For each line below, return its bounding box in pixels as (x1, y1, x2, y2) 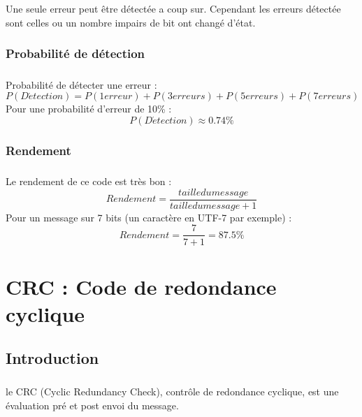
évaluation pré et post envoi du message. (6, 397, 179, 412)
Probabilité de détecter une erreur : (6, 77, 157, 92)
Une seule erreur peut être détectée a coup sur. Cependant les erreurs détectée (6, 1, 341, 16)
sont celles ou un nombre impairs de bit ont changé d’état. (6, 15, 256, 29)
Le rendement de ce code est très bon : (6, 174, 172, 189)
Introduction (6, 347, 99, 369)
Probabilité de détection (6, 45, 145, 62)
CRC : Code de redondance (6, 272, 277, 300)
